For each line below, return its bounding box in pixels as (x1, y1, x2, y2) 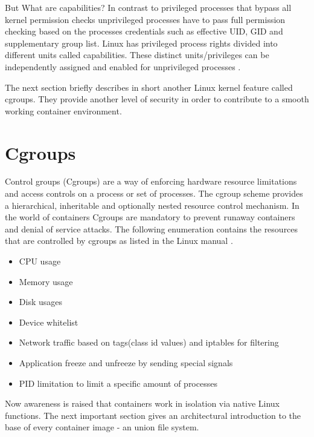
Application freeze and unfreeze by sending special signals (19, 356, 233, 369)
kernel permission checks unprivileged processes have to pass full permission (5, 13, 286, 25)
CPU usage (19, 255, 61, 268)
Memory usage (19, 275, 73, 287)
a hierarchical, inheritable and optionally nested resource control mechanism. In (5, 199, 300, 211)
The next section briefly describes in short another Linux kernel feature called (5, 80, 293, 93)
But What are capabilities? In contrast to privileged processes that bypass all (5, 1, 292, 13)
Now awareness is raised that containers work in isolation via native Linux (5, 397, 280, 410)
